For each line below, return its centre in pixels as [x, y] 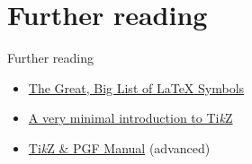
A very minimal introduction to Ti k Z [130, 118]
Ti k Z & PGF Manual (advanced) [119, 147]
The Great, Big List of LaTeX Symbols [136, 87]
